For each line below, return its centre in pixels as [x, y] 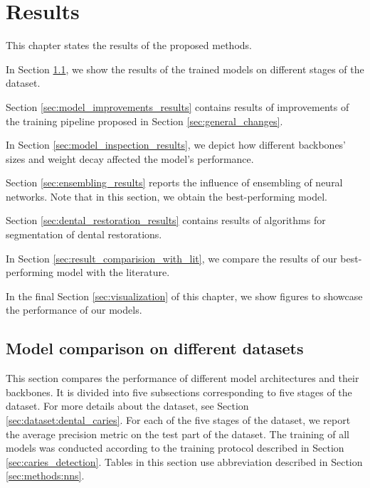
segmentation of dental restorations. [84, 234]
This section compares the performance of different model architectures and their [183, 378]
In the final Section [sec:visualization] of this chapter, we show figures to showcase [184, 296]
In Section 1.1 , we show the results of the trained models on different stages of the [185, 69]
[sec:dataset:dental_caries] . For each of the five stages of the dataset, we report [178, 420]
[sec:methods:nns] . [45, 476]
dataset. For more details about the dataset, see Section [127, 406]
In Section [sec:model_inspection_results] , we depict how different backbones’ [176, 145]
